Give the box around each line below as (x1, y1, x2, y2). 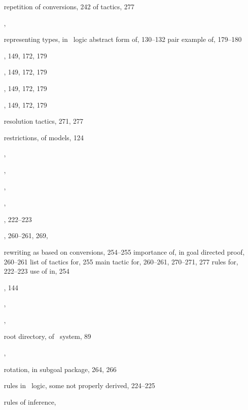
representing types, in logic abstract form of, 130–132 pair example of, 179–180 (4, 34, 242, 44)
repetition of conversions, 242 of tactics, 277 (4, 1, 134, 11)
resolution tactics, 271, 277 (4, 116, 83, 126)
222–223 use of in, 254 (4, 266, 70, 276)
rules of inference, (4, 396, 56, 407)
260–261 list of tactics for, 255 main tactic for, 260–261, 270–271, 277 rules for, (4, 256, 238, 266)
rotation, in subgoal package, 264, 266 (4, 364, 116, 374)
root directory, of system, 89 (4, 331, 91, 341)
